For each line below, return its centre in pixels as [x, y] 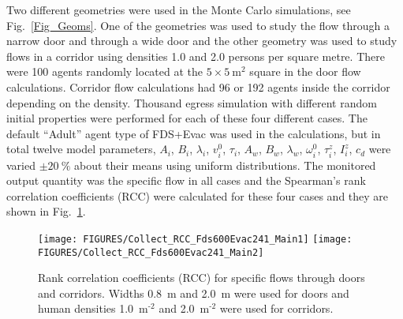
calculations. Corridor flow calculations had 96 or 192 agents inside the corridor [198, 86]
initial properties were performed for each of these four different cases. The [187, 118]
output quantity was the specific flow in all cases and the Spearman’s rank [186, 180]
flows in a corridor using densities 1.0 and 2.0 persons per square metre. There [196, 56]
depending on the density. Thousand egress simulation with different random [192, 102]
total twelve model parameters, [81, 149]
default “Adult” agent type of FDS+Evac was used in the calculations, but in [194, 133]
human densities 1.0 [86, 308]
